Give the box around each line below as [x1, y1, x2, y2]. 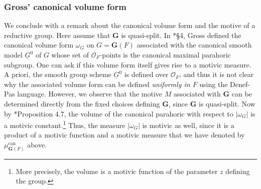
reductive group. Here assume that [4, 29, 110, 40]
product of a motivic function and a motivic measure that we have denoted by [4, 129, 245, 140]
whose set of [51, 49, 89, 59]
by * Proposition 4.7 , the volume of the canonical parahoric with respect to [4, 108, 233, 118]
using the [199, 78, 228, 89]
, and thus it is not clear [179, 69, 254, 79]
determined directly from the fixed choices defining [4, 98, 160, 108]
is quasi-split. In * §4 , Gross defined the [121, 29, 241, 40]
